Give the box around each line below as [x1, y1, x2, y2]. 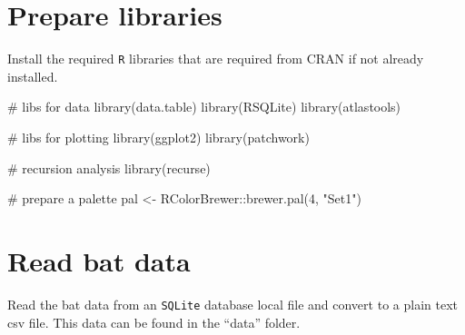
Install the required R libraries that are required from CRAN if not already [7, 49, 424, 68]
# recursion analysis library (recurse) [7, 158, 211, 177]
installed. [7, 66, 58, 85]
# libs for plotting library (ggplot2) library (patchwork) [7, 127, 310, 146]
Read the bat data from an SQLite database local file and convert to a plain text [7, 294, 458, 313]
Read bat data [7, 241, 191, 279]
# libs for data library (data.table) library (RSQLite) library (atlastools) [7, 97, 401, 116]
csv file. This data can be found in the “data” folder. [7, 312, 301, 331]
